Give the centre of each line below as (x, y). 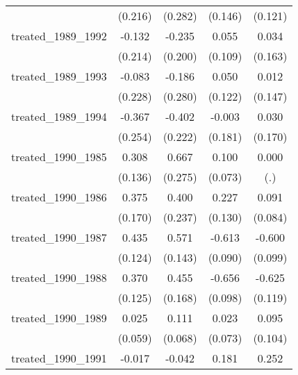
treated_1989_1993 (59, 76)
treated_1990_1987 (59, 237)
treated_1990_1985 (59, 157)
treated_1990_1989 (59, 318)
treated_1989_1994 (59, 116)
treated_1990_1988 (59, 277)
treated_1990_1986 (59, 197)
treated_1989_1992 (59, 36)
